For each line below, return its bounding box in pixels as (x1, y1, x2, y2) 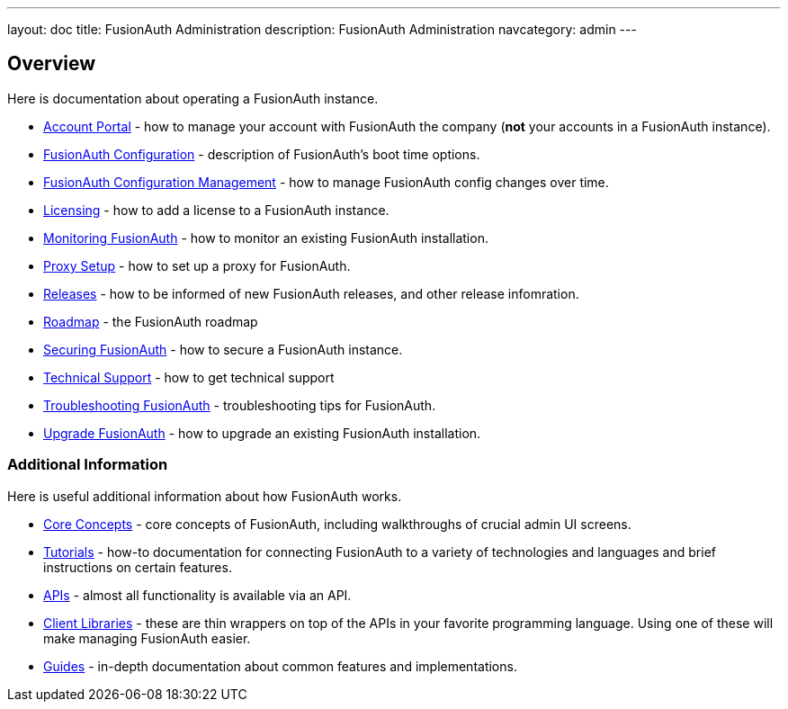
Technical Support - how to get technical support (43, 369, 335, 385)
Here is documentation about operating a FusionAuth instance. (7, 90, 379, 106)
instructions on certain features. (43, 559, 232, 575)
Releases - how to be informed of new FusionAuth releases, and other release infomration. (43, 285, 579, 301)
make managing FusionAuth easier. (43, 630, 251, 646)
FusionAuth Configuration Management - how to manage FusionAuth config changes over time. (43, 174, 609, 190)
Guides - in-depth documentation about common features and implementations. (43, 658, 517, 674)
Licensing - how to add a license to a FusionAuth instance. (43, 202, 390, 218)
